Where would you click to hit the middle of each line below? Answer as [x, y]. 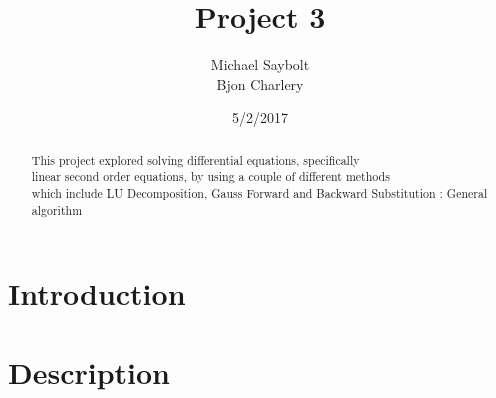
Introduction [97, 293]
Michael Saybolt [260, 64]
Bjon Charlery [260, 83]
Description [89, 371]
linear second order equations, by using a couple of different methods [210, 176]
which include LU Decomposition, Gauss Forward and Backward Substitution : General [259, 193]
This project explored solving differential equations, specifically [195, 159]
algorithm [57, 209]
